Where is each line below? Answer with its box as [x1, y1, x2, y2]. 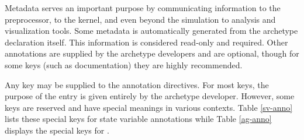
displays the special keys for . [5, 124, 109, 136]
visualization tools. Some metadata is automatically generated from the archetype [5, 24, 298, 37]
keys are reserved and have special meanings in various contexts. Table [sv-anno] [5, 101, 293, 113]
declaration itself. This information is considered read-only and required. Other [5, 36, 288, 48]
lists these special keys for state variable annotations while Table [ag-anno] [5, 113, 272, 125]
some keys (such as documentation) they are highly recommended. [5, 58, 243, 71]
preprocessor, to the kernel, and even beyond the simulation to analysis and [5, 13, 276, 25]
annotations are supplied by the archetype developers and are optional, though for [5, 47, 299, 60]
